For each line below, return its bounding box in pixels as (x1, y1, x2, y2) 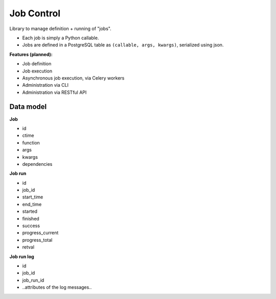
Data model (9, 103, 47, 111)
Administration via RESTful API (22, 89, 87, 95)
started (22, 208, 38, 214)
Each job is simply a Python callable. (22, 35, 99, 41)
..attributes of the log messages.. (22, 284, 92, 290)
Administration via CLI (22, 82, 69, 88)
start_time (22, 194, 43, 200)
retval (22, 244, 35, 250)
